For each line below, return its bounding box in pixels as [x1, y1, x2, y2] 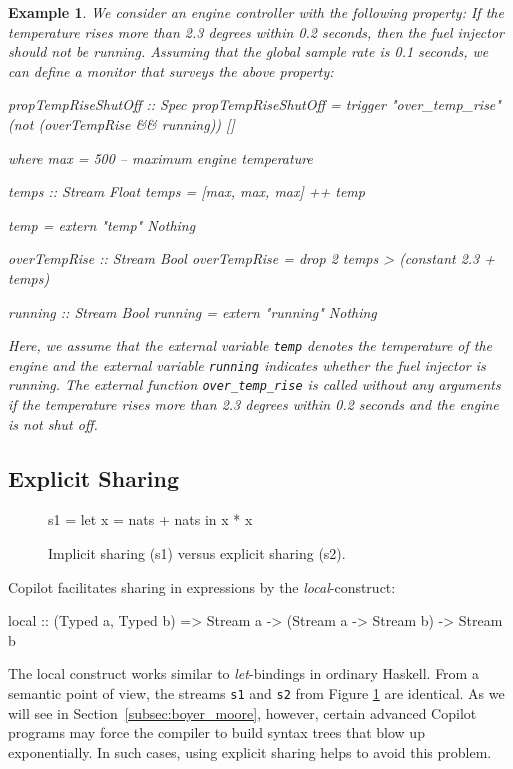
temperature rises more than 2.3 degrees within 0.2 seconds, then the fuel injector [8, 21, 504, 42]
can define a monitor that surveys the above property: [8, 60, 334, 81]
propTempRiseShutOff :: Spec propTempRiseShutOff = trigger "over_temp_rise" [8, 94, 501, 115]
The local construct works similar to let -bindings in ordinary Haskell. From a [8, 663, 479, 684]
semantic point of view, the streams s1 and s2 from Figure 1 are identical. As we [8, 683, 505, 704]
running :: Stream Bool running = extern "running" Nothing [8, 301, 377, 322]
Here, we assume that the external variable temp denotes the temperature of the [8, 335, 493, 356]
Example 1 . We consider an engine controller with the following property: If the [8, 2, 504, 22]
